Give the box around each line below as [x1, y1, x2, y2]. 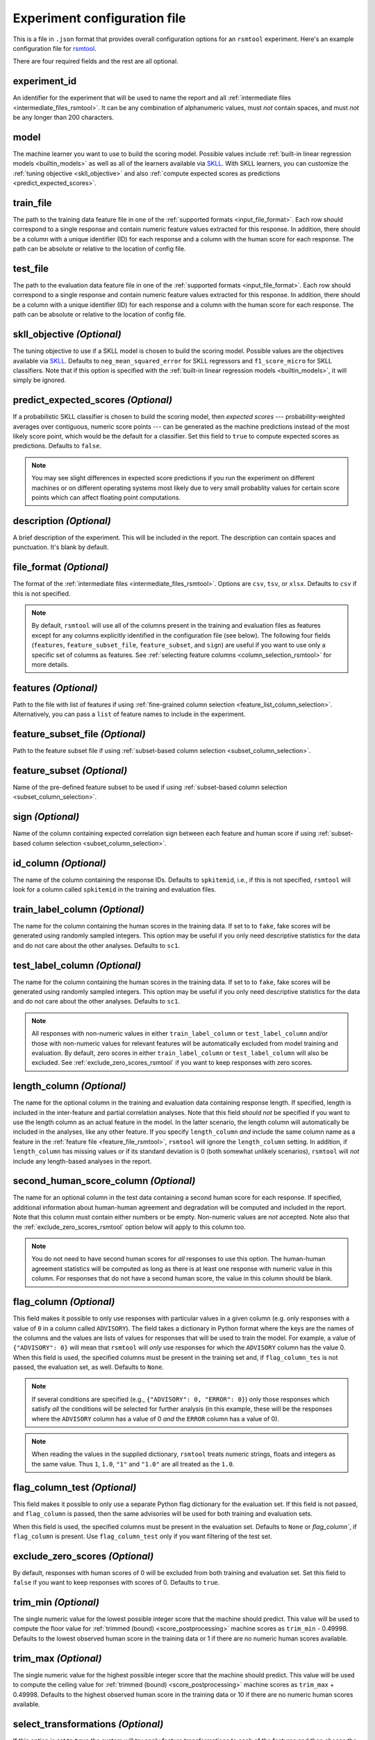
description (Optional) [12, 515, 111, 527]
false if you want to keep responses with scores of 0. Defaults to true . [12, 1579, 220, 1587]
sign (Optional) [12, 811, 80, 823]
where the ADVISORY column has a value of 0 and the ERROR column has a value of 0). [31, 1414, 280, 1423]
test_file [12, 262, 49, 274]
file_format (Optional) [12, 561, 109, 574]
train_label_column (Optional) [12, 903, 145, 915]
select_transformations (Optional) [12, 1718, 164, 1730]
